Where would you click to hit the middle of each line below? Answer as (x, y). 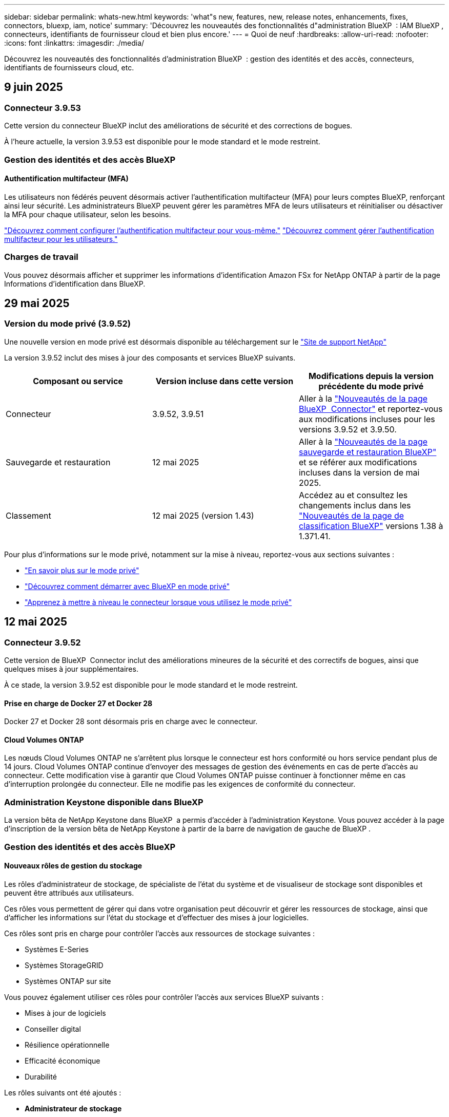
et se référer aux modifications (358, 462)
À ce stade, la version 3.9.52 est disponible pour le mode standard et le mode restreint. (151, 685)
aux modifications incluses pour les (367, 419)
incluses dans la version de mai (359, 472)
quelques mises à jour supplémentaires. (71, 669)
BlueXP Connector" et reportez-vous (371, 409)
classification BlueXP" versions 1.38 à (371, 526)
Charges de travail (41, 257)
